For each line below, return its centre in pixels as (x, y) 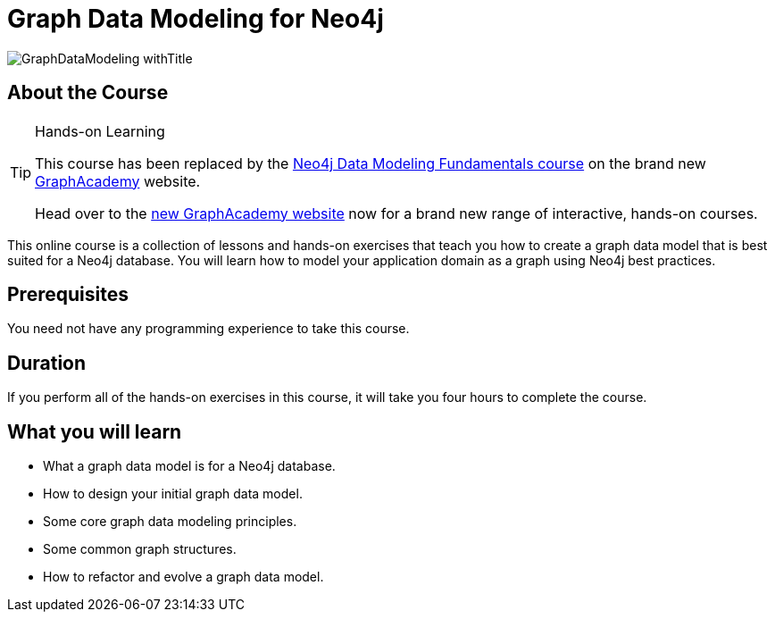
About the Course (88, 93)
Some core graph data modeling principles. (170, 522)
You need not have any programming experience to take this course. (208, 329)
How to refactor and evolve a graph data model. (183, 577)
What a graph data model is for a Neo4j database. (189, 466)
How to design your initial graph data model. (173, 494)
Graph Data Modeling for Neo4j (196, 19)
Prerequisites (68, 295)
